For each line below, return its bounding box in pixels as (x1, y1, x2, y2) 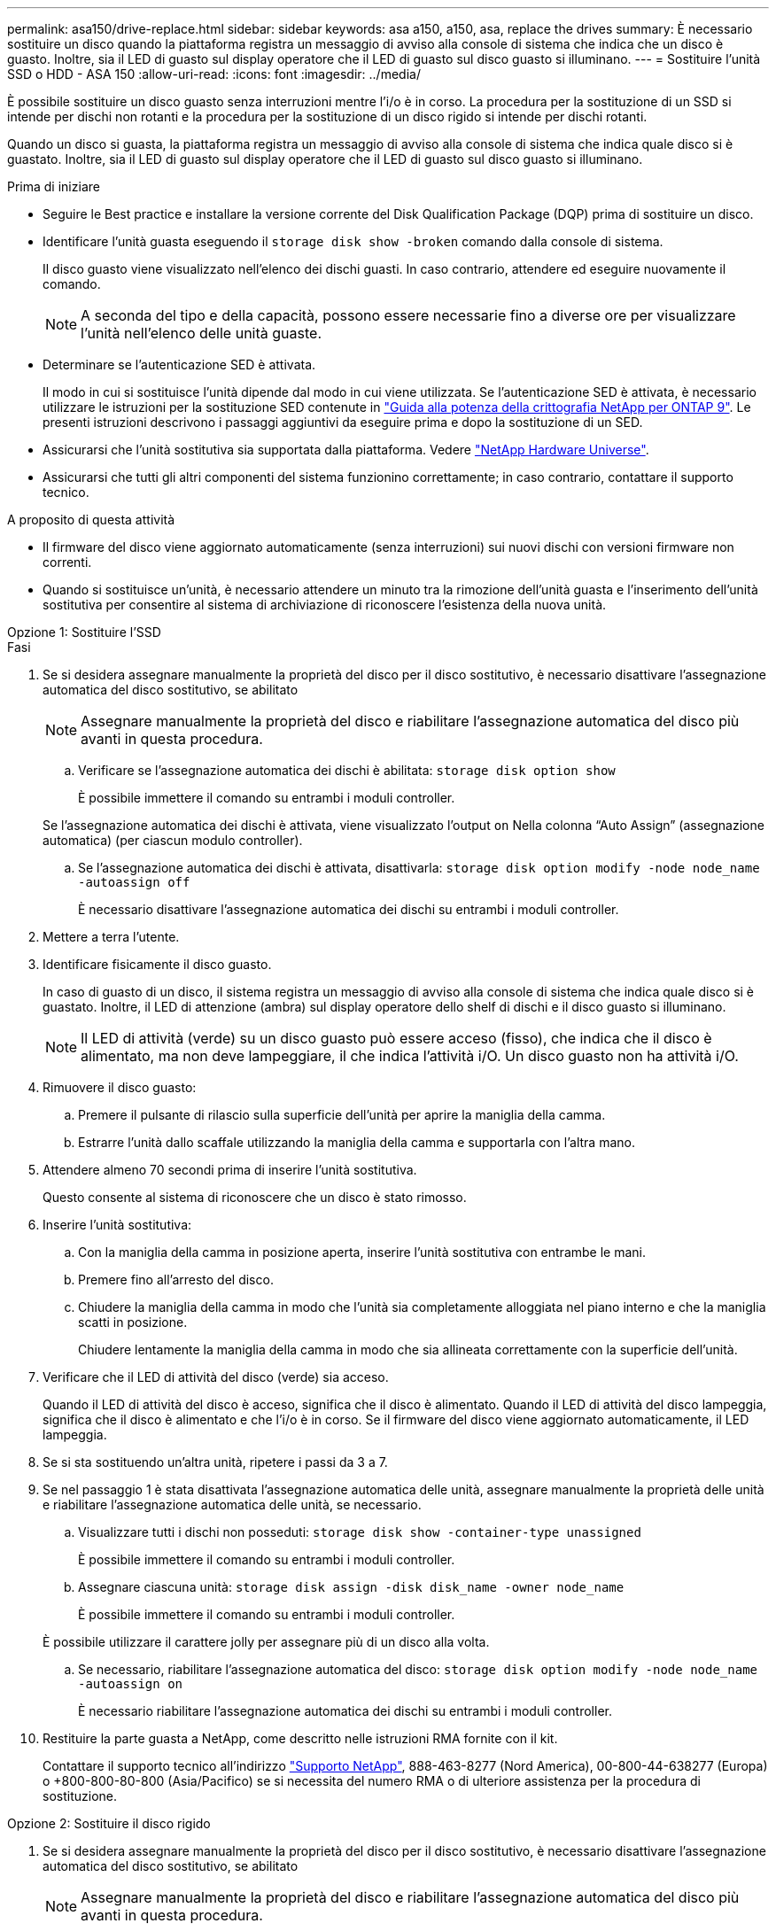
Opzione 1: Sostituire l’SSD (7, 624, 161, 640)
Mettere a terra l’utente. (43, 929, 180, 944)
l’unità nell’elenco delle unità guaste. (81, 324, 322, 342)
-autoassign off (78, 875, 190, 889)
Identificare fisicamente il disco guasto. (43, 957, 272, 972)
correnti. (43, 554, 92, 570)
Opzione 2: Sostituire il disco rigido (7, 1816, 211, 1831)
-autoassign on (78, 1677, 183, 1691)
